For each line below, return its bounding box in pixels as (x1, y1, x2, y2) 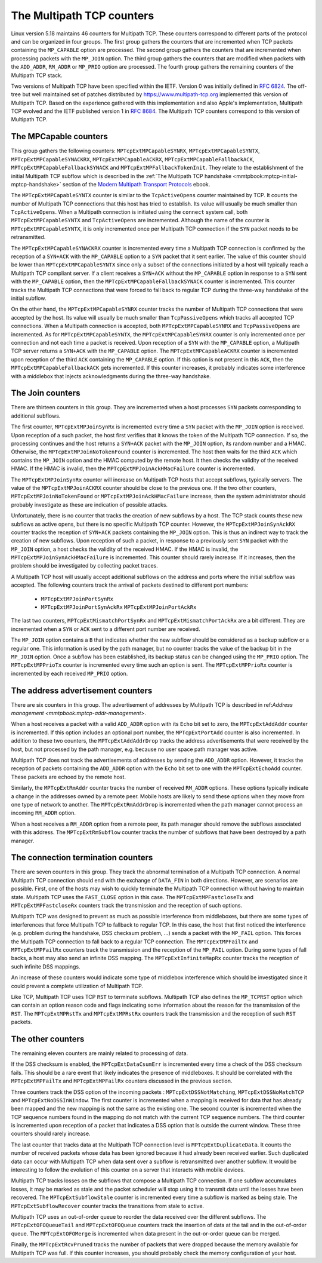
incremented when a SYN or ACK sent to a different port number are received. (11, 625, 200, 633)
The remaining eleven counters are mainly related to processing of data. (11, 1049, 188, 1057)
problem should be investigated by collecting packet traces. (11, 562, 158, 569)
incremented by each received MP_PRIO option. (11, 670, 128, 677)
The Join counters (11, 388, 80, 398)
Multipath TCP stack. (11, 72, 63, 79)
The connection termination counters (11, 853, 153, 863)
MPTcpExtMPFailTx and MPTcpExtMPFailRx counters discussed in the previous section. (11, 1077, 233, 1084)
